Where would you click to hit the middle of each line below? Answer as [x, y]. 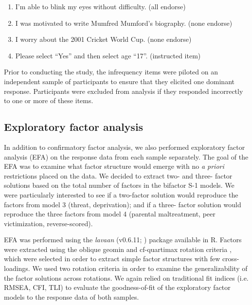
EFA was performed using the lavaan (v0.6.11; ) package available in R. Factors [123, 240]
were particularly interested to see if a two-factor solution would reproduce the [121, 194]
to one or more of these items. [49, 100]
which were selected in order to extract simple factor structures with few [112, 259]
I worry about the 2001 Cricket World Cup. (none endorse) [103, 39]
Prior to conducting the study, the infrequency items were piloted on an [111, 72]
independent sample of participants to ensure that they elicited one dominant [119, 81]
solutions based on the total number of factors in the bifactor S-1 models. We [119, 185]
